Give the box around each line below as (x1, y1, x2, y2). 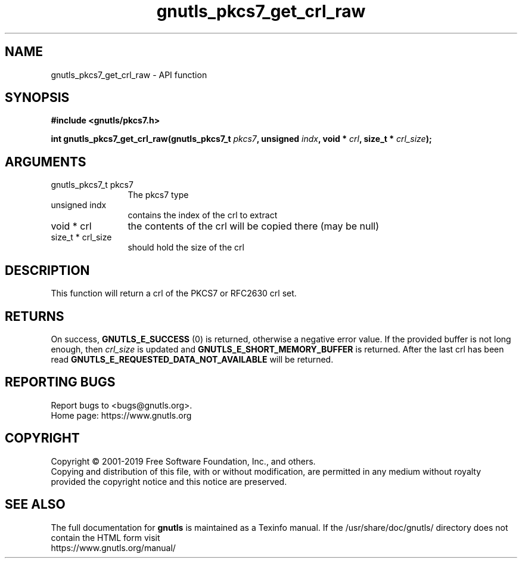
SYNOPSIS (5, 90, 70, 106)
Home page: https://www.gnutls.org (51, 410, 192, 420)
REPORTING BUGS (5, 375, 116, 390)
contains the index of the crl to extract (128, 210, 278, 221)
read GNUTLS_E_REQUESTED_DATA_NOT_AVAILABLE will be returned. (51, 354, 334, 364)
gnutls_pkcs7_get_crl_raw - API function (51, 69, 207, 80)
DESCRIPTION (5, 262, 90, 278)
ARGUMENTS (5, 154, 86, 169)
